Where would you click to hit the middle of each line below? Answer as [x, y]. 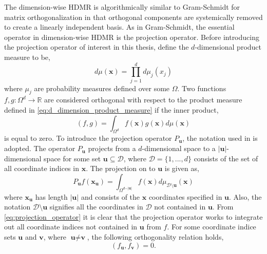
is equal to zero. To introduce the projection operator [88, 138]
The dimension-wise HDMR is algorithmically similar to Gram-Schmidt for [122, 7]
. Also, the [245, 196]
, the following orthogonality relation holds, [155, 237]
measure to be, [27, 57]
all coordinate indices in [42, 168]
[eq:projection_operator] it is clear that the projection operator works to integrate [133, 216]
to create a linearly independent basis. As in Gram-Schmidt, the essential [119, 27]
